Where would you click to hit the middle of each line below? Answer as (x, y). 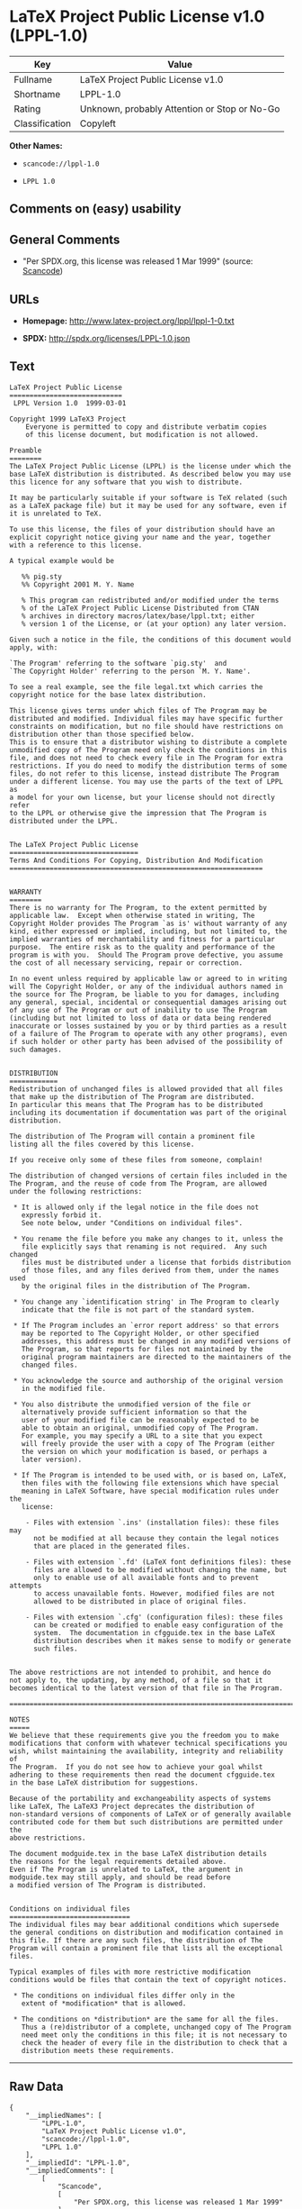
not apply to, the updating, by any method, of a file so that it (136, 1680)
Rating (27, 108)
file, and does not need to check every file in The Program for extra (146, 758)
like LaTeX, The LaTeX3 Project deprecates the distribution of (132, 1806)
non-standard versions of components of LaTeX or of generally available (151, 1814)
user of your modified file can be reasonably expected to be (140, 1420)
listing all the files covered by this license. (102, 1144)
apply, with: (34, 647)
